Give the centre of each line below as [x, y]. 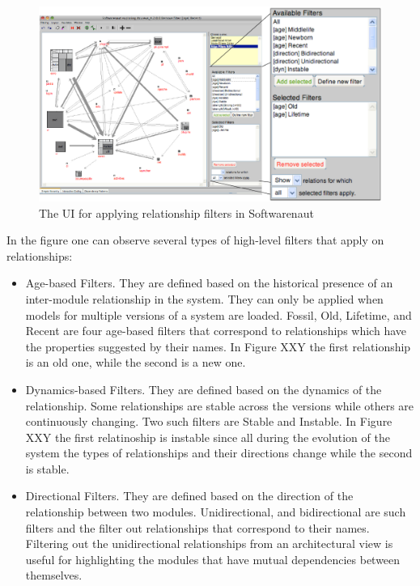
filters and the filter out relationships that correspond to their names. [197, 527]
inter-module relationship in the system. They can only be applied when [204, 298]
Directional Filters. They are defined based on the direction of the [189, 496]
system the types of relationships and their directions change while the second [219, 453]
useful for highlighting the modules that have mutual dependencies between [213, 559]
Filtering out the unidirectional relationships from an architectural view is [209, 544]
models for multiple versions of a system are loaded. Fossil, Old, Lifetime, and [218, 314]
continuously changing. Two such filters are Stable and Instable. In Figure [209, 421]
